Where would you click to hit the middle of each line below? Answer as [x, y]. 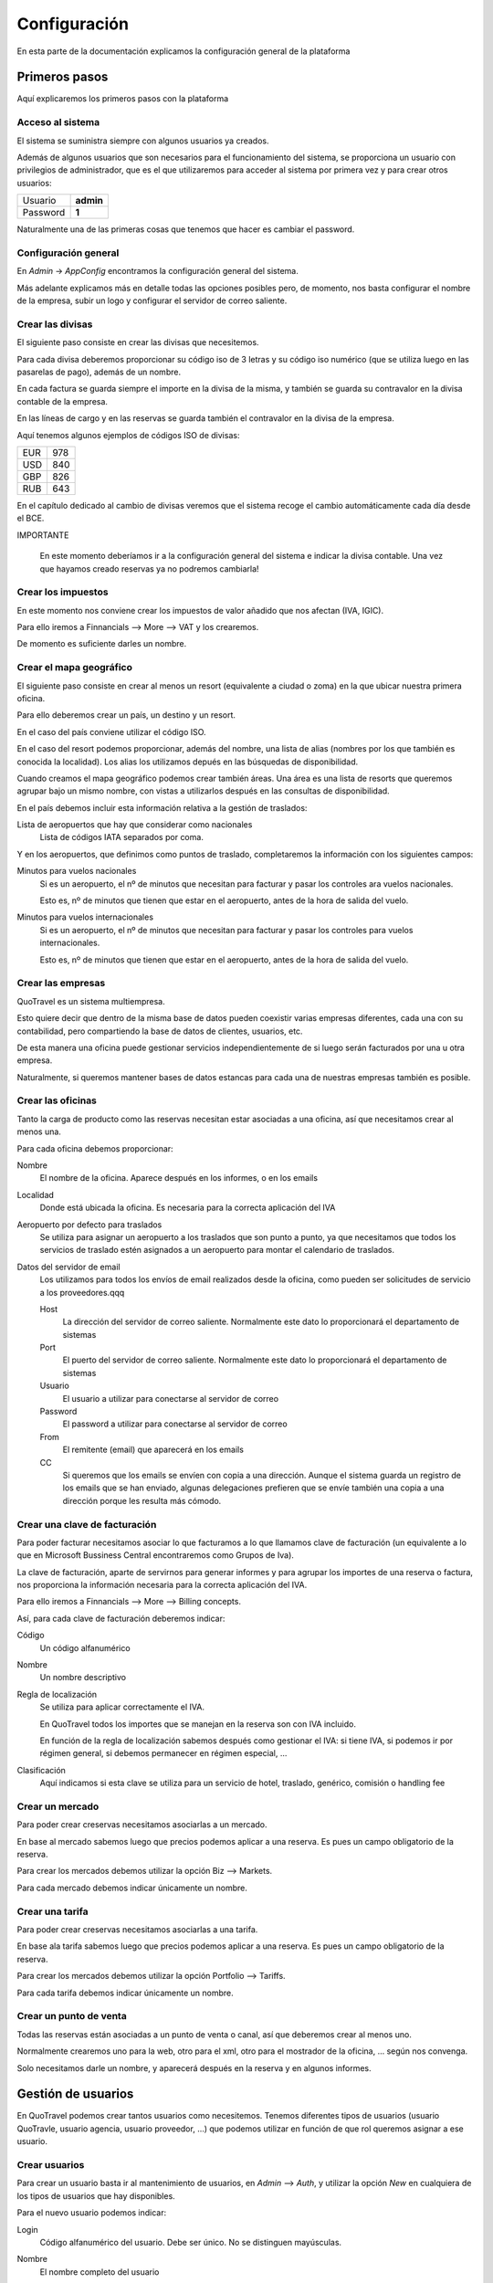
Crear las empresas [61, 984]
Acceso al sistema [58, 122]
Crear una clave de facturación [87, 1524]
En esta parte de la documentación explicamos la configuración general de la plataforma [184, 51]
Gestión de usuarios [75, 2094]
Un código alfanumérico [85, 1647]
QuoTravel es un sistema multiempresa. [91, 1001]
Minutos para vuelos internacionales [85, 917]
